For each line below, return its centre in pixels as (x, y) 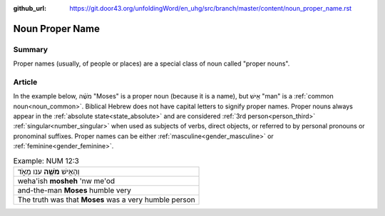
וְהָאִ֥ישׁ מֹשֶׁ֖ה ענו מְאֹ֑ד (48, 172)
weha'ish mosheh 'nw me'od (66, 181)
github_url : (30, 8)
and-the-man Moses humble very (75, 190)
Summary (31, 49)
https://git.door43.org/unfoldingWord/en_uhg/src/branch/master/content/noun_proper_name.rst (211, 8)
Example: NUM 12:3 (46, 160)
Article (25, 82)
